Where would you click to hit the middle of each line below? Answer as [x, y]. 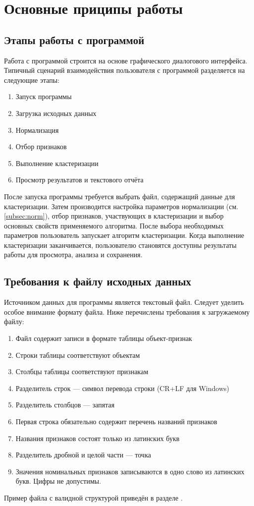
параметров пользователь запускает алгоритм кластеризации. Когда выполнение [124, 235]
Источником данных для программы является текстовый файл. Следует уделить [124, 302]
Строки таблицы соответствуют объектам [78, 355]
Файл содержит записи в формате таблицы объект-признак [104, 338]
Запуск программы [44, 96]
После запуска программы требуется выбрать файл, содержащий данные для [120, 196]
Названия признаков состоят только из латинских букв [98, 438]
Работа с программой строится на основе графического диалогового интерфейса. [126, 60]
